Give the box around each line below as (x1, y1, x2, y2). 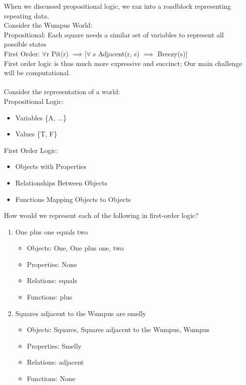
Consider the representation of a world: (4, 86, 120, 97)
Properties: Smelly (27, 340, 82, 351)
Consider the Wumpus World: (4, 20, 93, 30)
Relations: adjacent (27, 357, 84, 367)
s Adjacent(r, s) (93, 48, 140, 58)
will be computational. (4, 67, 71, 78)
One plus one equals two (15, 226, 88, 236)
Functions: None (27, 373, 76, 384)
